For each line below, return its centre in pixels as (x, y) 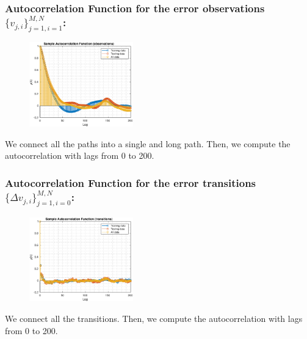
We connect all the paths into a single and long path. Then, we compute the (148, 143)
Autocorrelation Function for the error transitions (131, 182)
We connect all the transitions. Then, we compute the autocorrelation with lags (154, 318)
